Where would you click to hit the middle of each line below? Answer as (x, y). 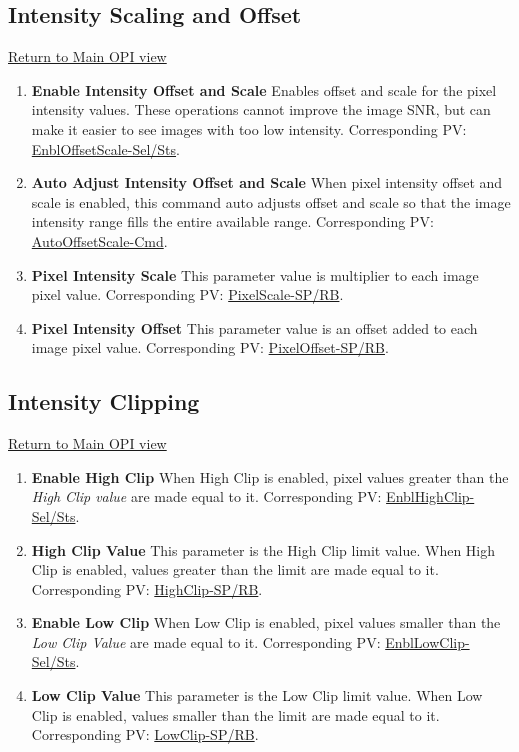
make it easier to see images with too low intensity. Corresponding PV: (249, 128)
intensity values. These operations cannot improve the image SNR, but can (261, 109)
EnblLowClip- (427, 641)
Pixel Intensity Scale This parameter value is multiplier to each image (255, 274)
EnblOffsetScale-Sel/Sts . (105, 148)
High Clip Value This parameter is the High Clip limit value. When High (263, 549)
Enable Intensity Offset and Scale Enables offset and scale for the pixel (264, 89)
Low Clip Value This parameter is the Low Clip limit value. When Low (257, 695)
